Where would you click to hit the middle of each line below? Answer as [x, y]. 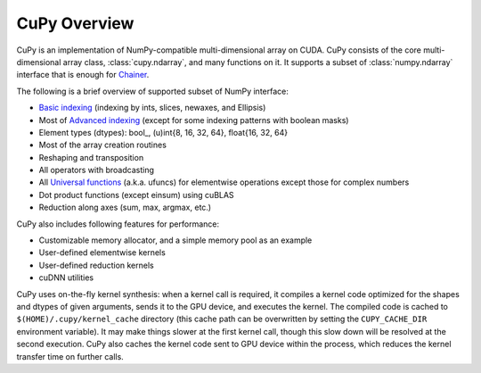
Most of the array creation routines [102, 145]
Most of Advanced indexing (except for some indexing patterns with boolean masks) [194, 120]
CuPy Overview [75, 23]
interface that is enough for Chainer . [83, 75]
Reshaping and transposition [91, 157]
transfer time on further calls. [70, 356]
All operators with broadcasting [97, 170]
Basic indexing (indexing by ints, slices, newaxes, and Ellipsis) [152, 108]
